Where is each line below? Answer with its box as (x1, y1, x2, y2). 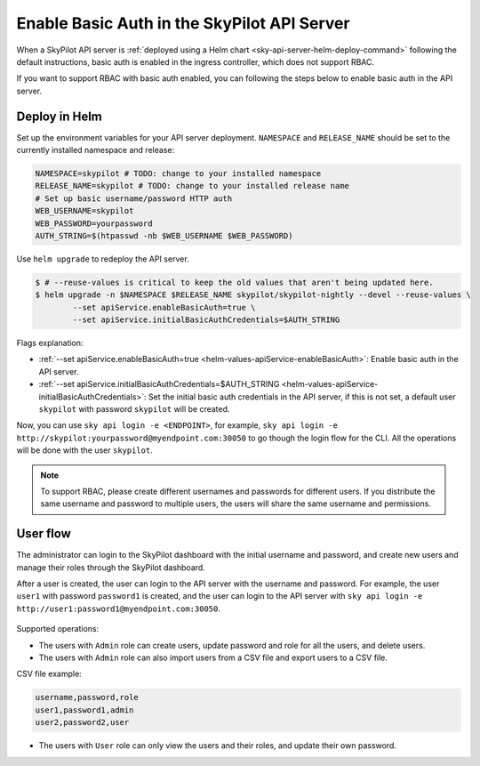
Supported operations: (16, 624, 100, 634)
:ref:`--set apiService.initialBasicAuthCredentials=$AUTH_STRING (38, 379, 280, 390)
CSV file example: (16, 668, 82, 680)
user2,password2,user (35, 717, 130, 728)
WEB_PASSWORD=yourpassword (35, 218, 153, 229)
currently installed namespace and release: (16, 145, 175, 156)
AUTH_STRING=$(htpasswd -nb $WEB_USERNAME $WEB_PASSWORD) (35, 230, 293, 240)
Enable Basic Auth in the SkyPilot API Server (16, 13, 350, 33)
